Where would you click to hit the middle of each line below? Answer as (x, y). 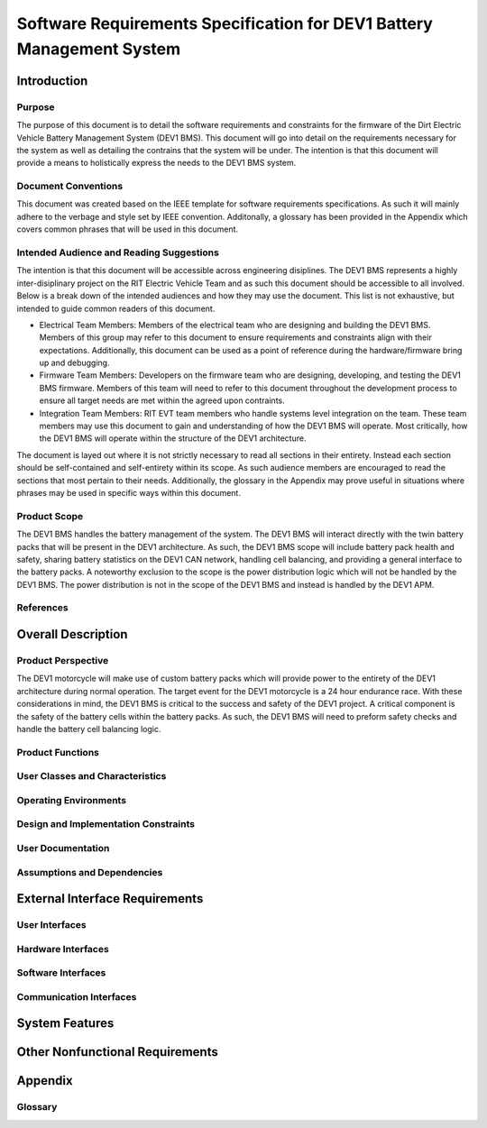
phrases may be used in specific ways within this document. (129, 492)
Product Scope (50, 516)
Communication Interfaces (77, 996)
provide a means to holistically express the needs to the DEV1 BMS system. (156, 163)
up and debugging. (74, 363)
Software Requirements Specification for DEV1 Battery (225, 23)
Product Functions (58, 752)
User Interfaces (51, 925)
